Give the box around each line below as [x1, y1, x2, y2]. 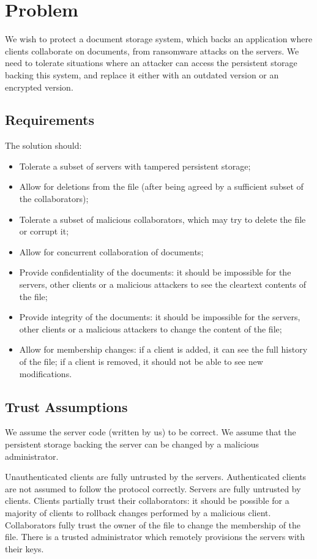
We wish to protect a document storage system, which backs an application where [5, 32, 313, 45]
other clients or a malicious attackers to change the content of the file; [19, 322, 282, 335]
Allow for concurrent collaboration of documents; [19, 245, 204, 258]
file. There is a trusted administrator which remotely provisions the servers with [5, 530, 305, 543]
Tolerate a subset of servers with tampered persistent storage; [19, 159, 251, 172]
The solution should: [5, 139, 82, 152]
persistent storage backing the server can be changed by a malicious [5, 438, 259, 450]
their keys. [5, 542, 44, 555]
